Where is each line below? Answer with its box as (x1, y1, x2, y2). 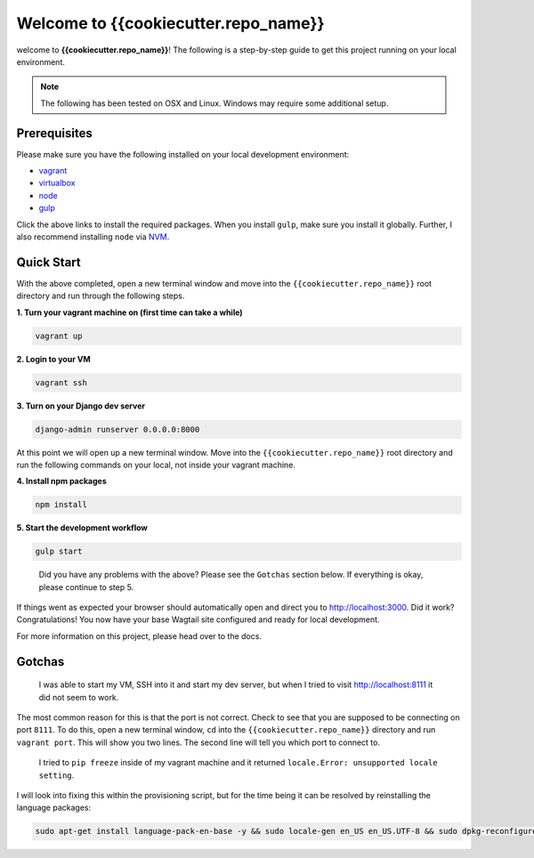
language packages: (16, 802, 92, 813)
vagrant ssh (35, 377, 88, 387)
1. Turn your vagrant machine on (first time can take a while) (16, 307, 244, 318)
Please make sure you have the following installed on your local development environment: (16, 149, 350, 159)
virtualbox (38, 178, 76, 189)
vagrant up (35, 330, 83, 341)
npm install (35, 499, 88, 510)
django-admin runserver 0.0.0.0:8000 (35, 424, 200, 434)
